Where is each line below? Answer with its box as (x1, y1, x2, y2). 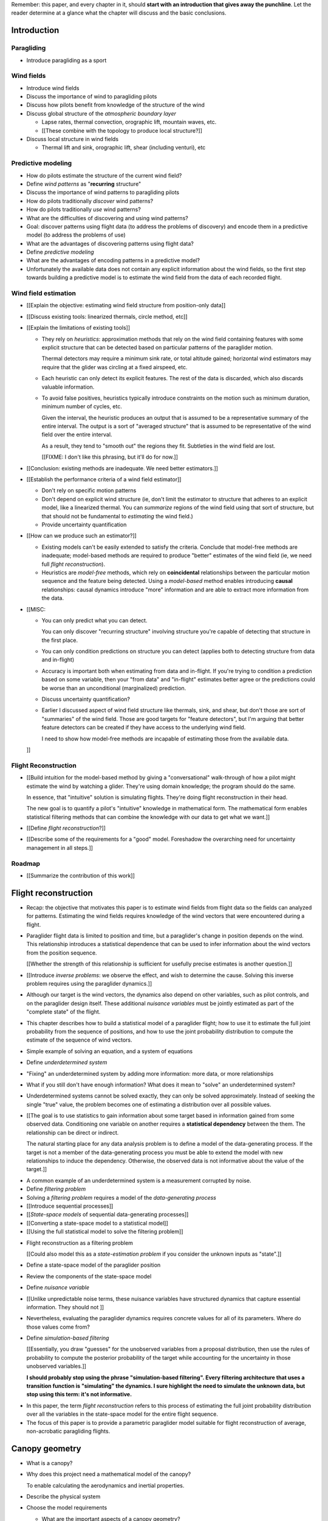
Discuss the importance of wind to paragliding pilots (26, 93, 157, 100)
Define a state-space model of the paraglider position (26, 1261, 161, 1269)
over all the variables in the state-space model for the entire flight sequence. (26, 1410, 218, 1418)
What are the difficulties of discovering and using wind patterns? (26, 214, 188, 221)
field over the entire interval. (41, 431, 112, 438)
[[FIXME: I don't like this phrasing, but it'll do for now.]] (41, 453, 179, 461)
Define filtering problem (26, 1185, 86, 1192)
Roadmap (11, 859, 41, 868)
